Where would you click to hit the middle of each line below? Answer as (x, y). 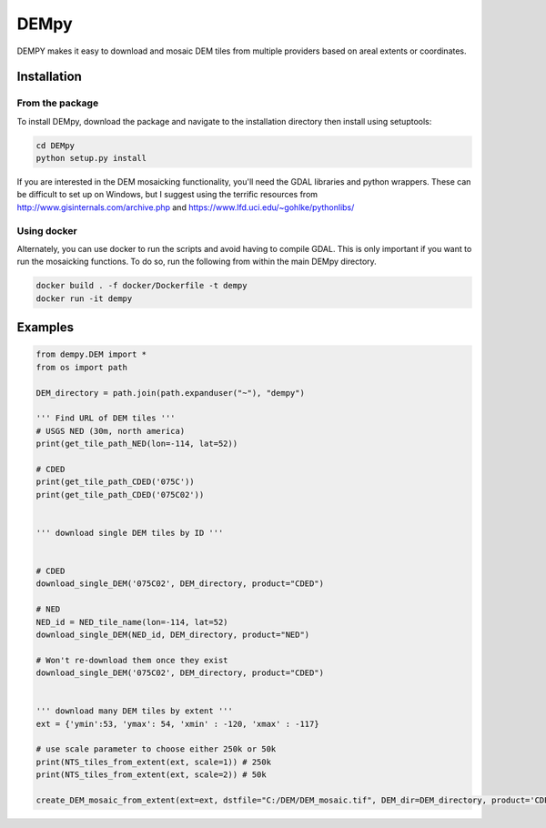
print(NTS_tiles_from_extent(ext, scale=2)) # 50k (152, 775)
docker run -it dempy (84, 298)
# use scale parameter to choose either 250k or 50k (156, 749)
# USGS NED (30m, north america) (111, 431)
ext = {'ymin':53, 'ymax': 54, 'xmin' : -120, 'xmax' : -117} (177, 724)
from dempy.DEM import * (91, 354)
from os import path (81, 367)
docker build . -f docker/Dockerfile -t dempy (142, 286)
